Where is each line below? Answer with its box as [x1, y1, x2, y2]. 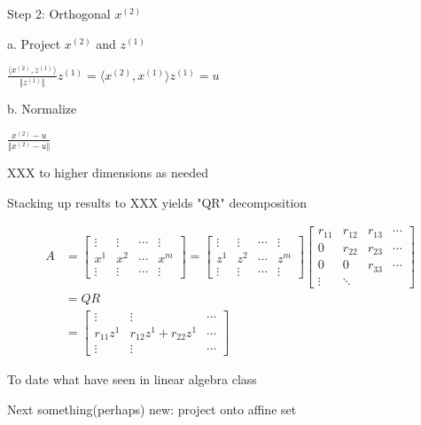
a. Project [7, 34, 61, 52]
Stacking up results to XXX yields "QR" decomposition [7, 193, 308, 211]
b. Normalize [7, 99, 77, 118]
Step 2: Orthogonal [7, 4, 111, 22]
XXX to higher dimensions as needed [7, 162, 208, 181]
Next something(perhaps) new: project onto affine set [7, 399, 297, 418]
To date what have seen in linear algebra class [7, 370, 257, 389]
